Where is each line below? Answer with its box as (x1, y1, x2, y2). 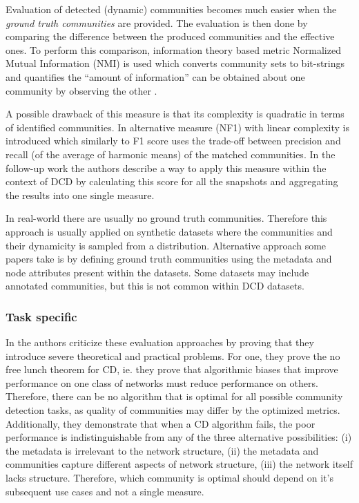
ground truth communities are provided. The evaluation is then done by (6, 15, 308, 30)
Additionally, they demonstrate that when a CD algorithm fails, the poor (6, 416, 316, 430)
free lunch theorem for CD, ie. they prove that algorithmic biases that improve (6, 362, 338, 377)
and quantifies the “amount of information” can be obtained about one (6, 69, 305, 84)
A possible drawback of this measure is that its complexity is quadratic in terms (6, 106, 345, 121)
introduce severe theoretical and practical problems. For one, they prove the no (6, 348, 340, 363)
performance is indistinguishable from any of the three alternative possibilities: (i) (6, 430, 352, 444)
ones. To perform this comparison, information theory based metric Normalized (6, 42, 341, 57)
